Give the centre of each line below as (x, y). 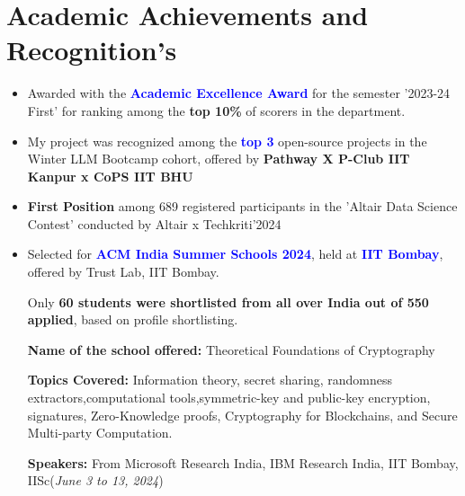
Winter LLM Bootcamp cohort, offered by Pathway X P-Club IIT (219, 159)
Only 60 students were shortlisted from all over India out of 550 (228, 301)
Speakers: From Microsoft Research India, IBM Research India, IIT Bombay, (243, 462)
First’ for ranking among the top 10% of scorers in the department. (216, 110)
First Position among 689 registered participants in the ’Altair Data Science (242, 206)
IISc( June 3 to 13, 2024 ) (95, 480)
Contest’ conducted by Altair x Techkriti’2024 (154, 223)
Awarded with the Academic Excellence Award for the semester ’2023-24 (239, 93)
